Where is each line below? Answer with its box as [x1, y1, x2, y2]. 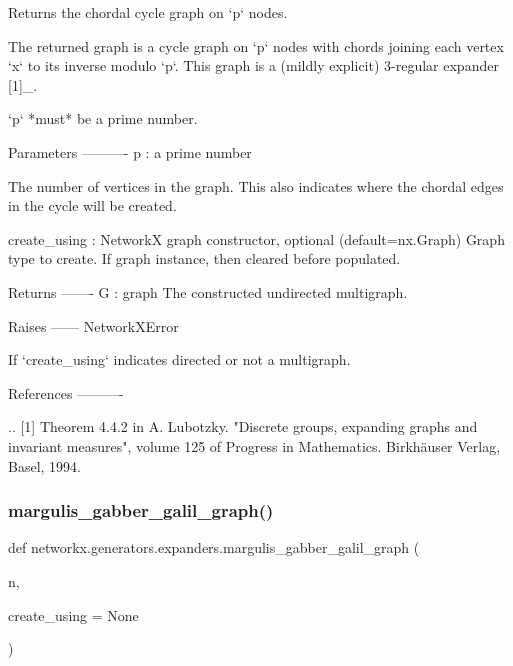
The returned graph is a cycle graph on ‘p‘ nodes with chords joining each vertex [8, 35, 504, 56]
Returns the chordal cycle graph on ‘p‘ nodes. [8, 2, 288, 22]
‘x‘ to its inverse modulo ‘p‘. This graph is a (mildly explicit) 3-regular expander [8, 55, 499, 76]
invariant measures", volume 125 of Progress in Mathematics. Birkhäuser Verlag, [8, 435, 501, 456]
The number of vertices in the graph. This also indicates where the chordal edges [8, 175, 504, 196]
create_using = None [8, 604, 139, 625]
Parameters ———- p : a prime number [8, 141, 252, 162]
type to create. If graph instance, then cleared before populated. [8, 248, 401, 269]
